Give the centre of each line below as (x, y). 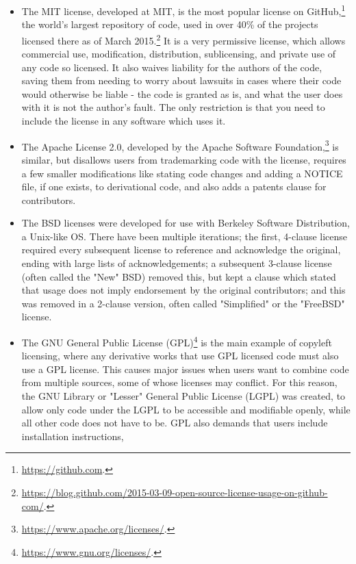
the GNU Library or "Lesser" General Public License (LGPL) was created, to (183, 396)
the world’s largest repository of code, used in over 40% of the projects (170, 24)
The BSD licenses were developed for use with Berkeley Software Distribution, (186, 223)
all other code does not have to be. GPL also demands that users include (175, 423)
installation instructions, (73, 436)
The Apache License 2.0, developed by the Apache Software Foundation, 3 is (180, 145)
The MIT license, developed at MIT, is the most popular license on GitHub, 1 (183, 10)
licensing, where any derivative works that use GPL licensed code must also (180, 356)
